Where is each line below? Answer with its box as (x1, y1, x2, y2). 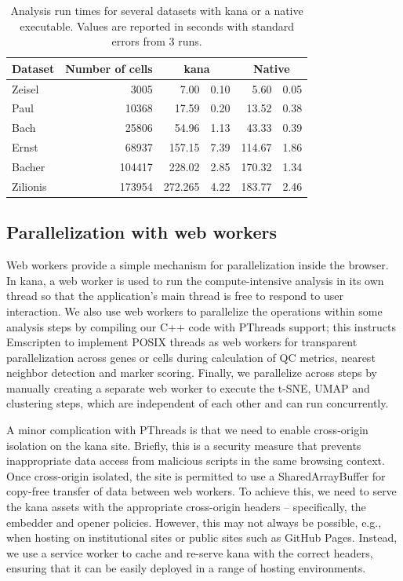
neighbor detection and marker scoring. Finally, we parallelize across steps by (6, 364, 377, 381)
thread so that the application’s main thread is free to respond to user (6, 287, 343, 304)
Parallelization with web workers (6, 220, 277, 244)
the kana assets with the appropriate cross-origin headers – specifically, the (6, 499, 366, 515)
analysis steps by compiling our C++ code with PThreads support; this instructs (6, 318, 396, 334)
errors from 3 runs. (111, 33, 202, 49)
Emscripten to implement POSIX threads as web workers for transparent (6, 334, 358, 350)
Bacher (12, 159, 45, 174)
